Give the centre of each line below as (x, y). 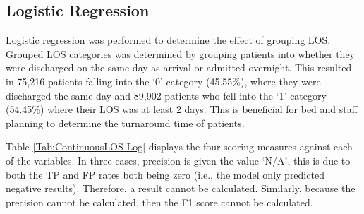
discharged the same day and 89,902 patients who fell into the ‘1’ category (166, 95)
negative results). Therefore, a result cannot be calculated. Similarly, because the (181, 188)
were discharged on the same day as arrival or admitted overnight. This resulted (179, 67)
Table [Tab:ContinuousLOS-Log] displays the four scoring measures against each (179, 147)
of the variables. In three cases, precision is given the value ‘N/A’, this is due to (178, 160)
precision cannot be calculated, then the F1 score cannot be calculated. (159, 202)
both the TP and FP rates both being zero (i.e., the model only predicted (165, 174)
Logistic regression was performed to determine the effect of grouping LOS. (168, 40)
